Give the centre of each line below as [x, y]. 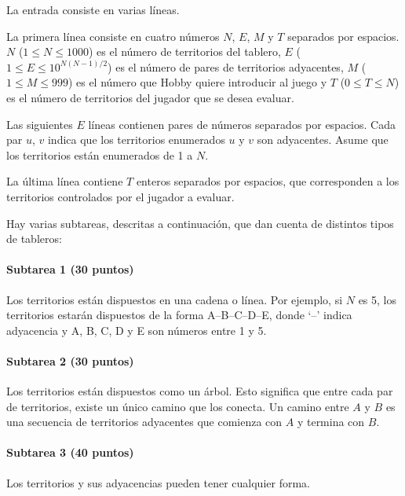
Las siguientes [40, 124]
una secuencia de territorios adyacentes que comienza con [144, 422]
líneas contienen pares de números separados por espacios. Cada [242, 124]
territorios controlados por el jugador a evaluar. [120, 196]
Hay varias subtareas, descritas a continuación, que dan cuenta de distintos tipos [200, 223]
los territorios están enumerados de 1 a [100, 154]
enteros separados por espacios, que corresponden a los [268, 181]
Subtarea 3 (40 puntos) [70, 452]
